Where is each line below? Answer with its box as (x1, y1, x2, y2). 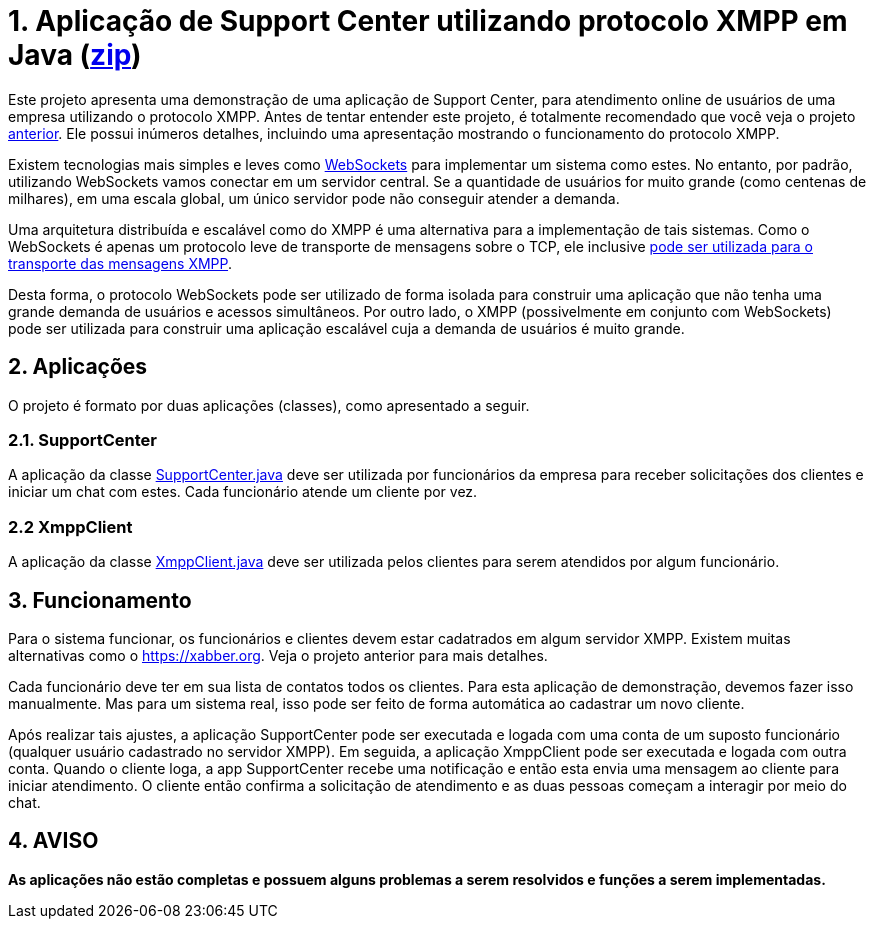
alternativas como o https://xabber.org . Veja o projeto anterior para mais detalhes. (8, 646, 548, 664)
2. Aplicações (8, 354, 148, 380)
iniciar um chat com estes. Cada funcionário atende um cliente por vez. (8, 483, 478, 501)
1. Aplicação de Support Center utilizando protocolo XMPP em (8, 4, 848, 38)
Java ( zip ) (8, 38, 142, 72)
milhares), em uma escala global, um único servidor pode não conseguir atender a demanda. (8, 189, 620, 207)
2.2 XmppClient (8, 516, 133, 537)
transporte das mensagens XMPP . (8, 254, 233, 272)
